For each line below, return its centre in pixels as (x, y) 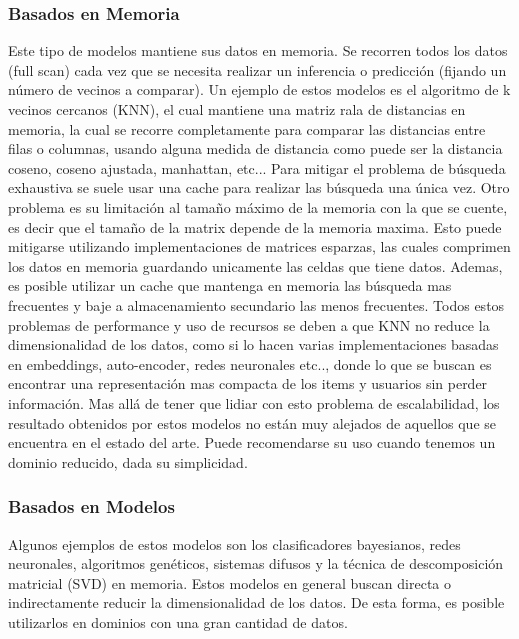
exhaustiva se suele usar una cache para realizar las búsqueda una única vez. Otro (259, 187)
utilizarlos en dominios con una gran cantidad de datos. (178, 621)
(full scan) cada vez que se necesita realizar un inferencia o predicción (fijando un (257, 69)
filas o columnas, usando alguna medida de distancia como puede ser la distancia (255, 148)
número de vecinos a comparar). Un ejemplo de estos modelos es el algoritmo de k (259, 89)
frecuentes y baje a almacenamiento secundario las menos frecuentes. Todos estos (256, 304)
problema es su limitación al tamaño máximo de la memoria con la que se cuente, (258, 206)
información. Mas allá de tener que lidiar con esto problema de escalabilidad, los (254, 402)
